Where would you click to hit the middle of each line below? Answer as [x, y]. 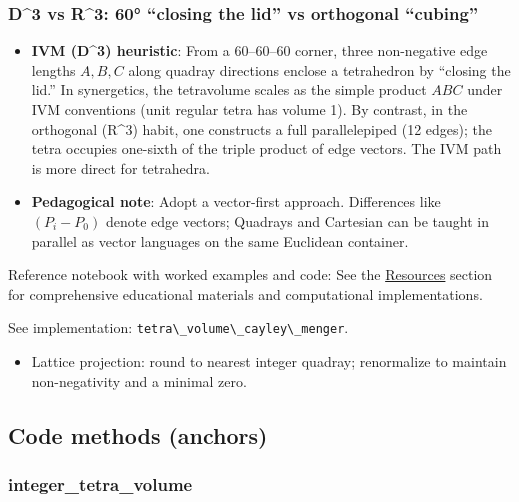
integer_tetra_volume [100, 483]
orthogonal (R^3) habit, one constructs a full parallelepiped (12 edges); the [262, 128]
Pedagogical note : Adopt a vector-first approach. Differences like [236, 201]
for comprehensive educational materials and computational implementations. [245, 293]
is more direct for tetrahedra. [120, 167]
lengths [53, 69]
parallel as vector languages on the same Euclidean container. [220, 240]
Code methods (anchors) [138, 434]
